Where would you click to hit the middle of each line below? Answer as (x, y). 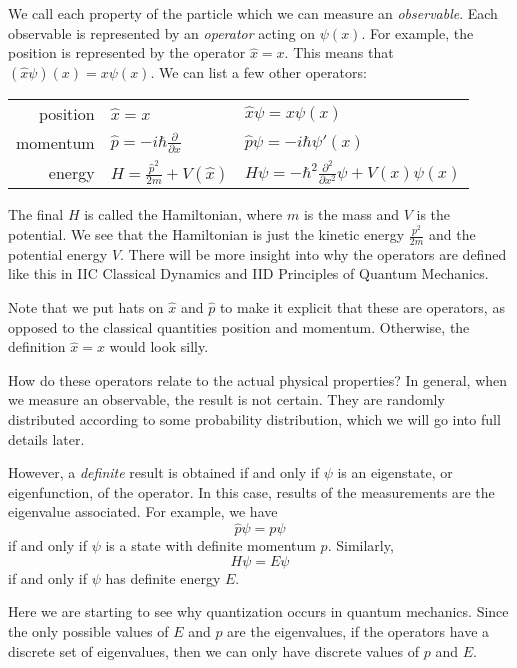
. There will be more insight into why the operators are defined (313, 253)
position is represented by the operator (127, 52)
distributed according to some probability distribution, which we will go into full (254, 419)
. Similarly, (360, 545)
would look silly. (159, 346)
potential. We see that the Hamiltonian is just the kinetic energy (206, 234)
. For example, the (417, 32)
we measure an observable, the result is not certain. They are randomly (226, 399)
